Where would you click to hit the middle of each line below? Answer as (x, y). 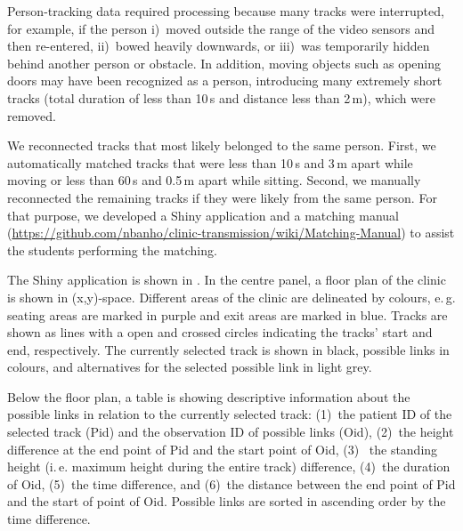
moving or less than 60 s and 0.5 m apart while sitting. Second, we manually (214, 180)
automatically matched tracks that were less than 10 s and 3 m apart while (210, 162)
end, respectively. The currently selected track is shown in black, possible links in (228, 349)
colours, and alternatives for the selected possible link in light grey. (190, 367)
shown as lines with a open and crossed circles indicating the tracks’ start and (220, 332)
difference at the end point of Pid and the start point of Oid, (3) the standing (223, 449)
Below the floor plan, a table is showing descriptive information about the (209, 396)
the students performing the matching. (112, 249)
